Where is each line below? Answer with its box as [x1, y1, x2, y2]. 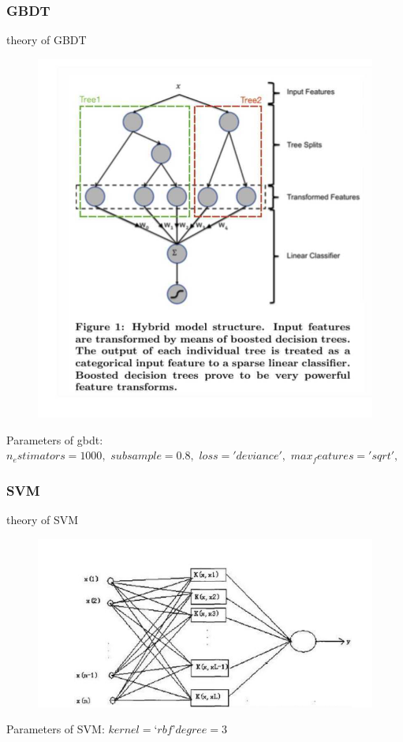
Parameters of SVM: [6, 721, 105, 737]
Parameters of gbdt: [6, 431, 103, 448]
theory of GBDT [6, 32, 87, 48]
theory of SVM [6, 512, 79, 528]
